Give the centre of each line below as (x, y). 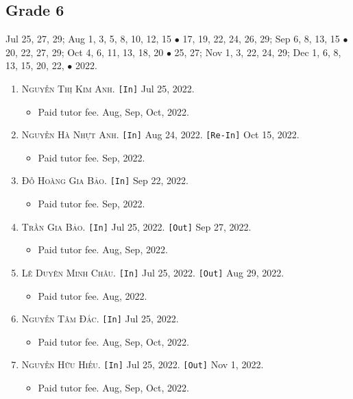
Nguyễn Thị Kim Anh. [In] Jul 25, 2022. (108, 88)
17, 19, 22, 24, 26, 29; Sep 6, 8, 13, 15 (261, 39)
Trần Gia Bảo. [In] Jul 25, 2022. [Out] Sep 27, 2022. (136, 226)
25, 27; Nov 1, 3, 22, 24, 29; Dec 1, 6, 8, (258, 52)
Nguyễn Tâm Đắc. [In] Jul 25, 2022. (100, 319)
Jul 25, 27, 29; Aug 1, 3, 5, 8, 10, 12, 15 (89, 39)
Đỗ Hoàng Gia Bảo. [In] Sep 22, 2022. (105, 180)
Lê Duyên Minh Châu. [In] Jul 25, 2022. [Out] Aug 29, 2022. (153, 272)
